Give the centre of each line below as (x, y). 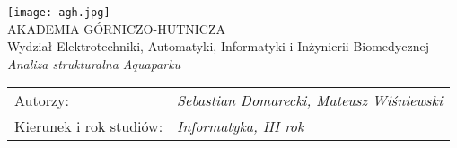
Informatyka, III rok (241, 126)
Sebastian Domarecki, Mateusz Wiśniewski (310, 100)
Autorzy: (42, 100)
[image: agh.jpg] (59, 13)
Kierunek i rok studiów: (89, 126)
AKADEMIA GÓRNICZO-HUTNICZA (116, 28)
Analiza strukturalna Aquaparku (94, 63)
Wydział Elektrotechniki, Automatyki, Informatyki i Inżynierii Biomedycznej (218, 46)
